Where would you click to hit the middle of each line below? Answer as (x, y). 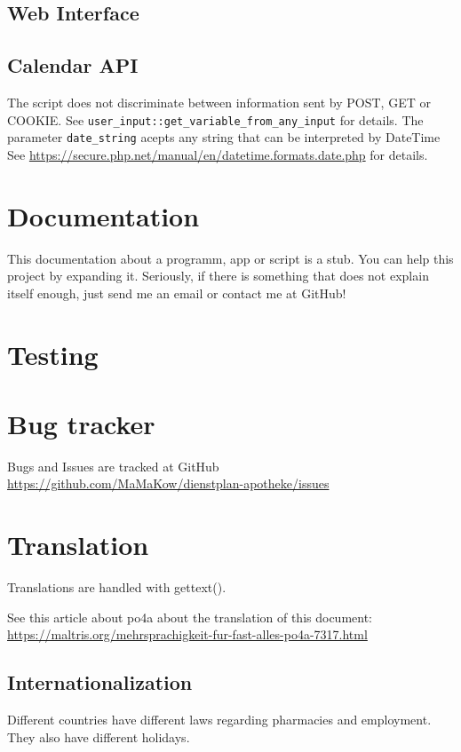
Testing (53, 354)
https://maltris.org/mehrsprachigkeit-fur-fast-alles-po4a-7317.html (187, 634)
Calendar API (73, 65)
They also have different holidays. (99, 736)
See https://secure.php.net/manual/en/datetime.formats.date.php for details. (218, 154)
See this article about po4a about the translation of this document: (190, 617)
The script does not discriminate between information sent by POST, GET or (219, 102)
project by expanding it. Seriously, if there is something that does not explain (218, 276)
